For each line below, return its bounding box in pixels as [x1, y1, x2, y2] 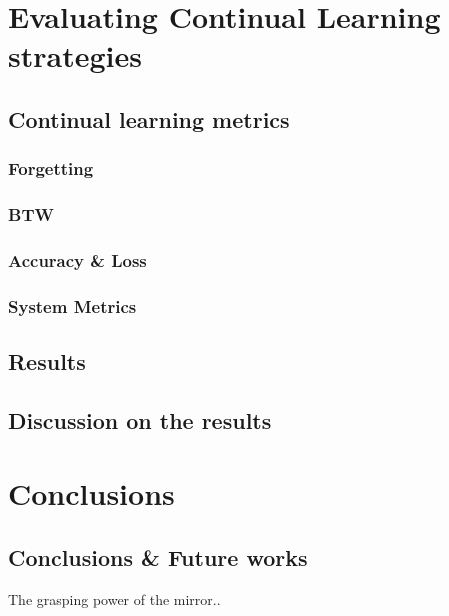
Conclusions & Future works [8, 542, 308, 573]
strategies [8, 35, 142, 76]
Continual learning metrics [8, 103, 290, 134]
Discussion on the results [8, 404, 272, 435]
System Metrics [8, 293, 137, 318]
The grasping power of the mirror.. [8, 588, 221, 609]
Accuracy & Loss [8, 247, 147, 272]
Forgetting [8, 156, 94, 181]
